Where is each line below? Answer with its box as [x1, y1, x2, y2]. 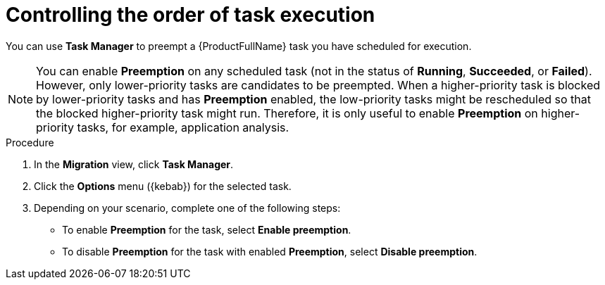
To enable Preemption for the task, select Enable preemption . [62, 223, 351, 236]
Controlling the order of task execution [6, 3, 375, 27]
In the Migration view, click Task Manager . [34, 158, 234, 170]
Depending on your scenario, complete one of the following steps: [34, 201, 341, 214]
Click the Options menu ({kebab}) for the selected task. [34, 179, 292, 192]
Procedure [6, 136, 54, 148]
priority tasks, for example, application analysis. [36, 120, 289, 134]
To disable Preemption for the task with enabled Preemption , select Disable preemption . [62, 245, 478, 258]
